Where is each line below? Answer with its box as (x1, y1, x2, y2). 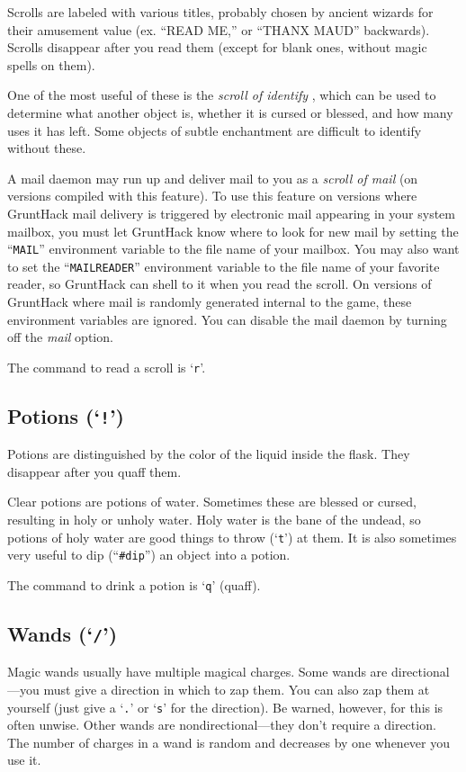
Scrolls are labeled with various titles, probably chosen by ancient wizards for (7, 3, 434, 21)
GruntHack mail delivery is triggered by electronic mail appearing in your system (7, 203, 455, 222)
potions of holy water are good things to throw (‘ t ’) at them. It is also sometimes (7, 527, 457, 546)
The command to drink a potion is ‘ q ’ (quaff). (7, 575, 261, 594)
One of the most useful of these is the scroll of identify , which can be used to (7, 85, 436, 104)
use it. (7, 750, 41, 769)
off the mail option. (7, 328, 113, 346)
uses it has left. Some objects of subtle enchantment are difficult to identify (7, 121, 422, 139)
